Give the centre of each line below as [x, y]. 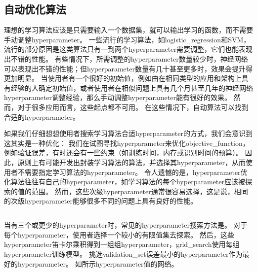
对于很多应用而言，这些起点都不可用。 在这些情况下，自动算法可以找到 [133, 107]
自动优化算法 [35, 9]
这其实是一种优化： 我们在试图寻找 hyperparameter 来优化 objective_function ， [127, 143]
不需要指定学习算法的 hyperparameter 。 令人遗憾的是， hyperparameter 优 [132, 172]
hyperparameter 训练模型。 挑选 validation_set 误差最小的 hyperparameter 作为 [123, 254]
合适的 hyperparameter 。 [42, 117]
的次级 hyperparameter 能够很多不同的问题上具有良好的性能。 [101, 201]
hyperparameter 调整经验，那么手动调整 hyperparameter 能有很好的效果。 [118, 97]
